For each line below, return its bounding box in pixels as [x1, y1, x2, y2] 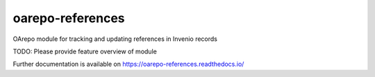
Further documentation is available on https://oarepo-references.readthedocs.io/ [12, 60, 244, 69]
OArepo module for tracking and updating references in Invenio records [12, 35, 218, 43]
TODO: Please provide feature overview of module [12, 47, 158, 55]
